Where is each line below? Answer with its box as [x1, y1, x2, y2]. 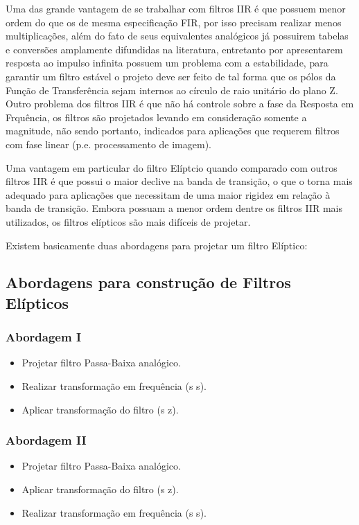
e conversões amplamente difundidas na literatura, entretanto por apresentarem [6, 42, 343, 56]
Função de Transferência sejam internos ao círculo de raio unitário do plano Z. [6, 82, 338, 97]
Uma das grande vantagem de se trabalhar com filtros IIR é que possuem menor [6, 1, 346, 15]
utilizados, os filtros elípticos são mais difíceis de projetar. [6, 214, 251, 229]
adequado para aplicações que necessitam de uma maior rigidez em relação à [6, 187, 331, 202]
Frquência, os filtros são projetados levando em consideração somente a [6, 109, 307, 124]
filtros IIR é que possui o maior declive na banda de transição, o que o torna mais [6, 174, 353, 188]
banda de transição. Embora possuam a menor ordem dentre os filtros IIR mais [6, 201, 343, 215]
